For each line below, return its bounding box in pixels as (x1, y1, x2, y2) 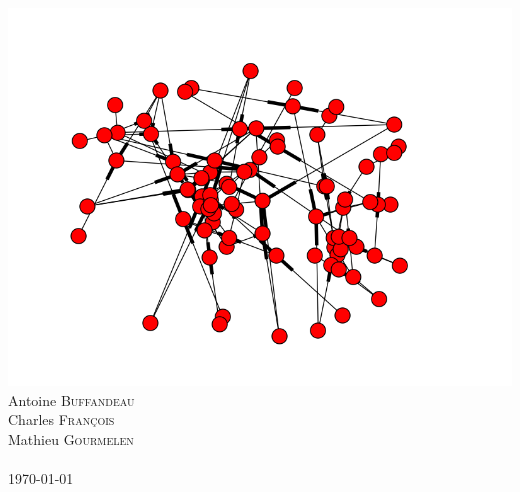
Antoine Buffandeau (8, 389, 135, 410)
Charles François (8, 409, 115, 430)
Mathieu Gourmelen (8, 428, 134, 449)
